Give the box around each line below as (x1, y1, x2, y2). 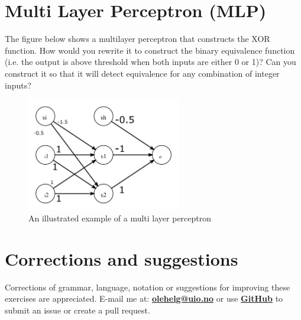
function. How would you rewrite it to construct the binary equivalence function (5, 44, 295, 56)
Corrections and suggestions (5, 246, 238, 270)
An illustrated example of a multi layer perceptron (28, 212, 212, 224)
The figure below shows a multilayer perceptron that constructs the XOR (5, 32, 270, 45)
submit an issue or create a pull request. (5, 303, 150, 316)
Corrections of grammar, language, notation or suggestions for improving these (5, 280, 290, 293)
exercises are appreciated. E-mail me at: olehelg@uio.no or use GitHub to (5, 292, 283, 305)
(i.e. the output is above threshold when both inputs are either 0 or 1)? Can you (5, 55, 296, 68)
